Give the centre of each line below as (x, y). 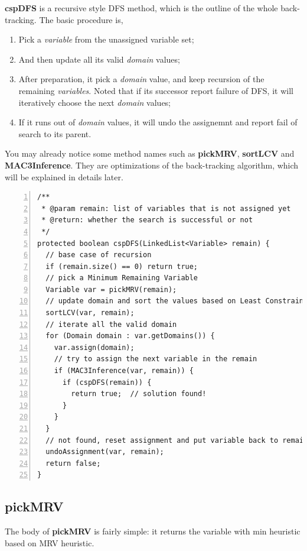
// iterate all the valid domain (111, 324)
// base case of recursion (99, 255)
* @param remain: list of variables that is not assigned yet (166, 208)
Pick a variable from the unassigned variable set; (106, 39)
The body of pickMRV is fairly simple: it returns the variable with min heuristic (153, 531)
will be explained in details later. (64, 176)
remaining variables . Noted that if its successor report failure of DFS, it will (156, 90)
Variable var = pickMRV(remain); (111, 289)
